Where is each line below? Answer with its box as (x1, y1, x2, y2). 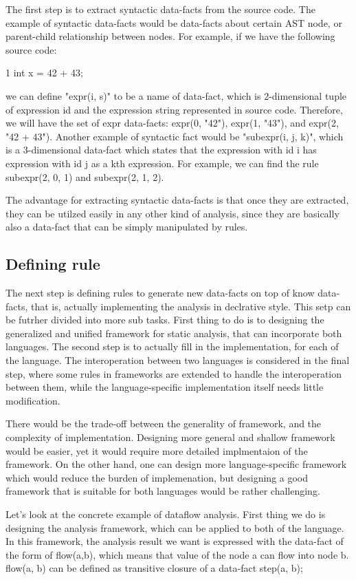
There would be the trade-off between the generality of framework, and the (5, 416, 322, 431)
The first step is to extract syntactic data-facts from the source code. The (5, 2, 315, 16)
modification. (5, 393, 60, 407)
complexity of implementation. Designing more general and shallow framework (5, 430, 335, 444)
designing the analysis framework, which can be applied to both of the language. (5, 520, 344, 535)
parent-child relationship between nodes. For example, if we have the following (5, 29, 335, 43)
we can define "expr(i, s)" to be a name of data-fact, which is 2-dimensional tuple (5, 88, 347, 103)
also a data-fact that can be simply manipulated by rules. (5, 219, 248, 234)
